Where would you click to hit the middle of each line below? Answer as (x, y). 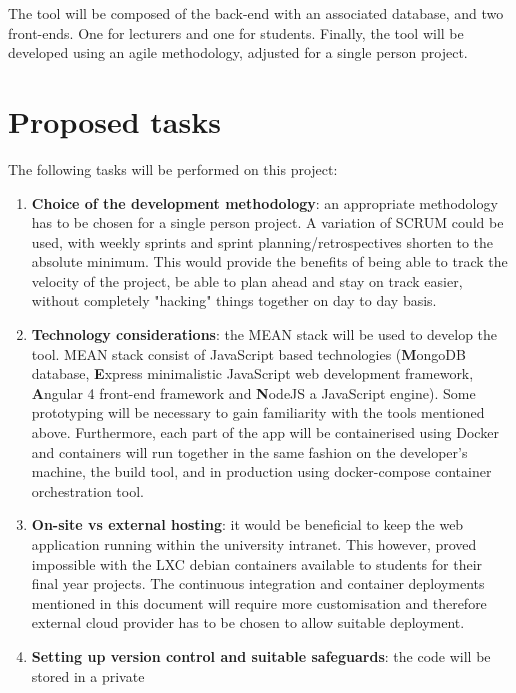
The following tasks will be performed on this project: (173, 168)
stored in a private (88, 675)
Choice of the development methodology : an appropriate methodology (264, 202)
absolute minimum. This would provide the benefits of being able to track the (269, 261)
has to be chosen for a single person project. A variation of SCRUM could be (267, 222)
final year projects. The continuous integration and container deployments (258, 583)
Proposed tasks (114, 120)
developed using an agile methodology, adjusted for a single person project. (238, 52)
